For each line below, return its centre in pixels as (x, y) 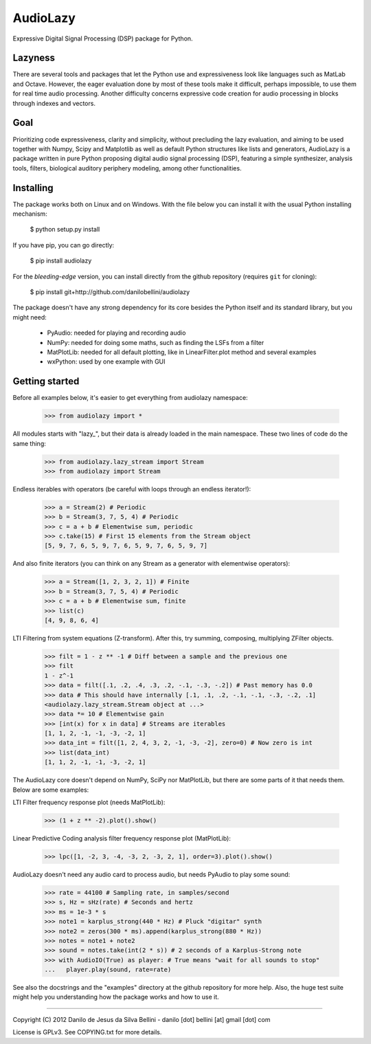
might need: (30, 317)
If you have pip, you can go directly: (64, 245)
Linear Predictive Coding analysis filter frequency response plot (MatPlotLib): (122, 838)
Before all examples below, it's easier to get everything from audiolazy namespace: (130, 398)
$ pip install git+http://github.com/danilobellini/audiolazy (110, 291)
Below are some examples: (51, 790)
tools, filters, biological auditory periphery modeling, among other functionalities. (127, 168)
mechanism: (30, 214)
